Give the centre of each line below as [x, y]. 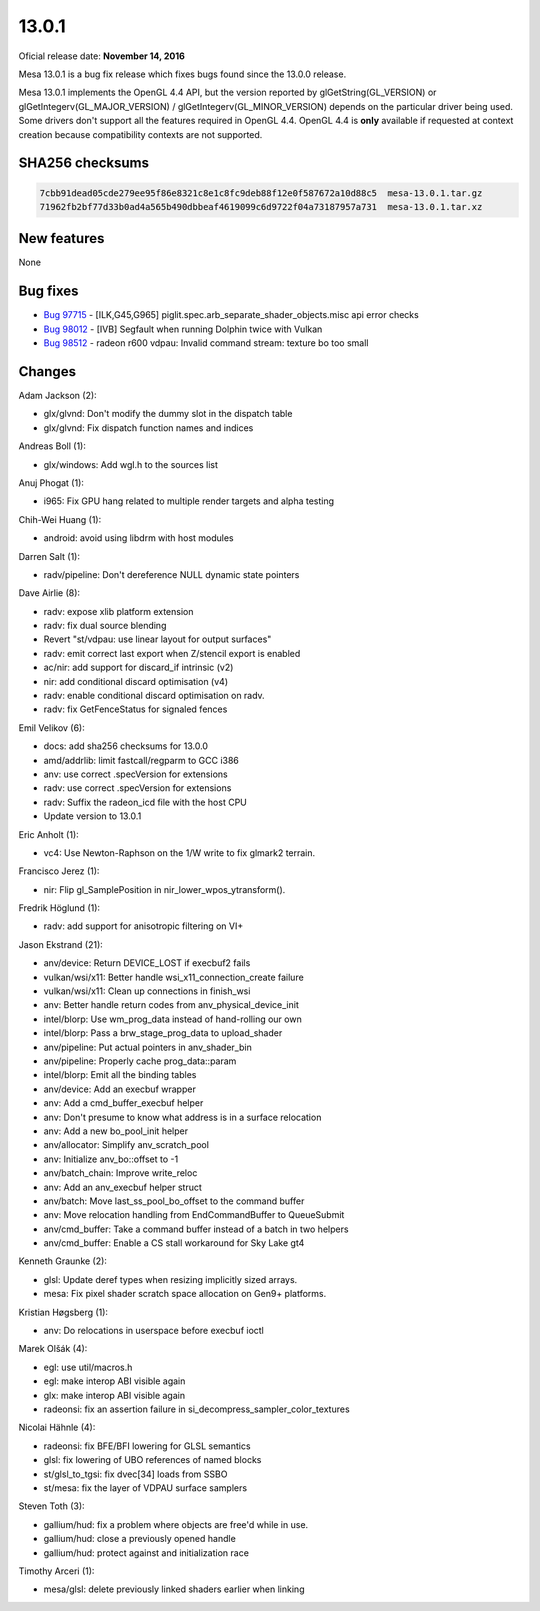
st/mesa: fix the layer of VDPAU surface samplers [145, 1487]
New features [61, 238]
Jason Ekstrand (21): [61, 944]
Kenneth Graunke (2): [62, 1261]
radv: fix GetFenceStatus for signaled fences [135, 709]
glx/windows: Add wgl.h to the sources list [131, 464]
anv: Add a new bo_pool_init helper [116, 1131]
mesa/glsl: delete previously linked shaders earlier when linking [174, 1589]
